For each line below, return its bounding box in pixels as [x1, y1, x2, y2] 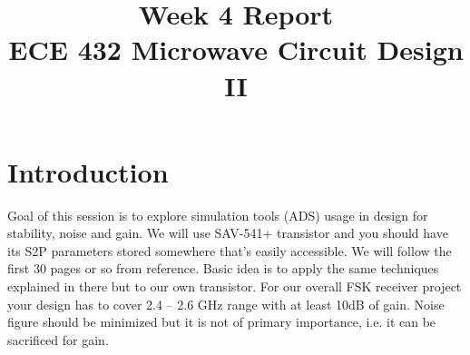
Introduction [7, 153, 169, 190]
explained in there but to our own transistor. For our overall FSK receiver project [7, 277, 462, 296]
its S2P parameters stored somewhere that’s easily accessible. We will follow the [7, 241, 452, 260]
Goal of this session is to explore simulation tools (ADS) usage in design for [7, 205, 428, 224]
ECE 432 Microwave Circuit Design [8, 31, 464, 68]
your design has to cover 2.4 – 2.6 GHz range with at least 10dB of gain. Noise [7, 294, 445, 313]
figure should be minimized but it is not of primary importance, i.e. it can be [7, 312, 436, 331]
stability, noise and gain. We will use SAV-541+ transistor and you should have [7, 223, 448, 242]
